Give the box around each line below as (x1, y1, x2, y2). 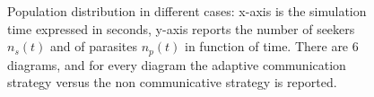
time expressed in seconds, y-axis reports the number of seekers (7, 19, 355, 38)
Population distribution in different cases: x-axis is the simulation (7, 2, 367, 20)
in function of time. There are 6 (185, 37, 359, 56)
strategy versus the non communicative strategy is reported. (7, 73, 337, 92)
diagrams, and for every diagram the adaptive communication (7, 55, 346, 74)
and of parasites (49, 37, 138, 56)
